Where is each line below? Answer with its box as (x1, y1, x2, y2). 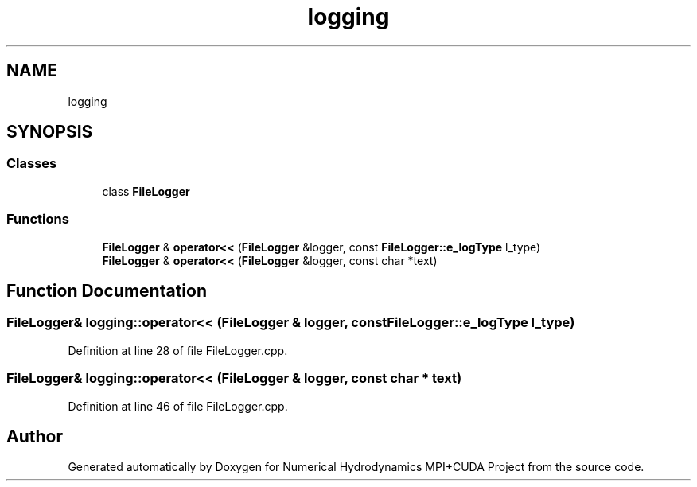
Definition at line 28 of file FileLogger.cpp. (68, 343, 288, 357)
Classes (6, 155, 57, 172)
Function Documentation (6, 280, 207, 301)
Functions (6, 211, 69, 228)
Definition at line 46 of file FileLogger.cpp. (68, 399, 288, 413)
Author (6, 426, 63, 446)
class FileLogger (102, 184, 190, 198)
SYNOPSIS (6, 122, 93, 142)
